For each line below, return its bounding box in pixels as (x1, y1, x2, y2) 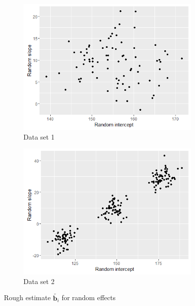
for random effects (61, 292, 116, 303)
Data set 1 (23, 131, 55, 142)
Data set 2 (23, 276, 55, 286)
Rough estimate (4, 292, 51, 303)
